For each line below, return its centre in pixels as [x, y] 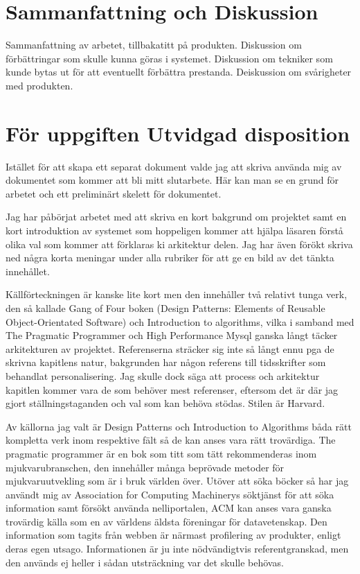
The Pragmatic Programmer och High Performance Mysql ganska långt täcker [172, 335]
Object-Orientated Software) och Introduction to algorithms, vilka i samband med [180, 321]
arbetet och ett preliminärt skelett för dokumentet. [114, 193]
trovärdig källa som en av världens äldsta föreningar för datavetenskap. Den [166, 521]
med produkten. [39, 85]
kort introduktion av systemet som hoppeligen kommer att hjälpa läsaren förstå [174, 230]
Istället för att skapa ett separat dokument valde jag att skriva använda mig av [174, 166]
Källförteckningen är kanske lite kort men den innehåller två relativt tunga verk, [177, 294]
